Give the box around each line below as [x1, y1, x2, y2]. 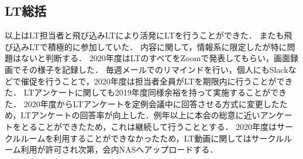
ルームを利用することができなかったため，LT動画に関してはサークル [20, 132, 284, 144]
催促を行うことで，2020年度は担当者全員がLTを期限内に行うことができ [20, 75, 293, 87]
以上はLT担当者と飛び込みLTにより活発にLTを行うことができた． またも [5, 29, 284, 41]
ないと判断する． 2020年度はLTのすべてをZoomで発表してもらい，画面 [20, 52, 291, 64]
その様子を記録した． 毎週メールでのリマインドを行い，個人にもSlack [20, 63, 288, 75]
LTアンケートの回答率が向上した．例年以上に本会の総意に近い [20, 109, 260, 121]
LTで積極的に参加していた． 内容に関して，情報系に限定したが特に [29, 40, 287, 52]
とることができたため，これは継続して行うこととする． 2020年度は [20, 120, 277, 132]
